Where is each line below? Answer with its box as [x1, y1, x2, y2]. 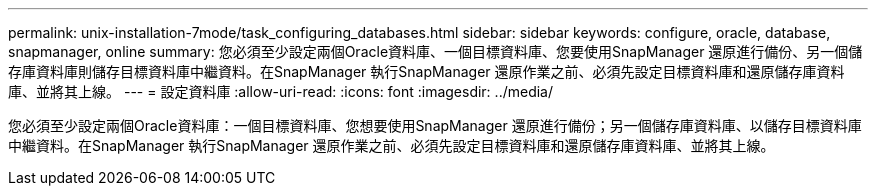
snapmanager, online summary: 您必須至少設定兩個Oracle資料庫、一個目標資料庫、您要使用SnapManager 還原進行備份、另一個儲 [8, 43, 863, 60]
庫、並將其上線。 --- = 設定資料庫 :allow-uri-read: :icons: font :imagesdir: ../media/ [8, 83, 554, 100]
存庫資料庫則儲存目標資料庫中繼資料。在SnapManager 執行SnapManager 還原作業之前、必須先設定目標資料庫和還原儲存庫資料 [8, 63, 845, 80]
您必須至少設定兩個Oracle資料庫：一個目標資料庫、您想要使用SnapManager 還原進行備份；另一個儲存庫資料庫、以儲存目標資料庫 [8, 117, 862, 134]
